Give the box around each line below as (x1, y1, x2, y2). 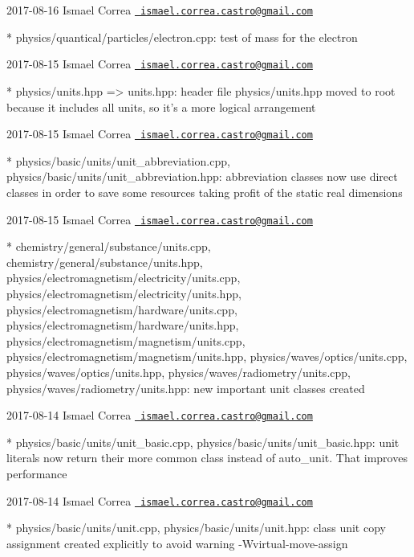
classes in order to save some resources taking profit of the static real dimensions (6, 183, 403, 200)
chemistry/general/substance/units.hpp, (6, 253, 203, 270)
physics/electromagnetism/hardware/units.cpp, (6, 301, 237, 317)
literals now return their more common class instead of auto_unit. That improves (6, 449, 408, 466)
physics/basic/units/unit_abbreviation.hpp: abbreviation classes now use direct (6, 168, 398, 185)
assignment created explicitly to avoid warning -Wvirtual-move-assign (6, 534, 348, 551)
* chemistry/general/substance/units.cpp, (6, 238, 211, 255)
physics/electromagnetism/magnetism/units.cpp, (6, 332, 246, 349)
